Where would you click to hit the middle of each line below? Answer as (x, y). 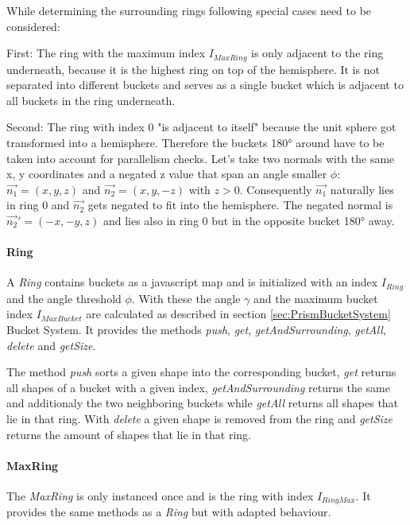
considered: (33, 26)
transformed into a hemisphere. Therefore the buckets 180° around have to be (195, 143)
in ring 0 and (38, 205)
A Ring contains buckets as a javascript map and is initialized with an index (192, 282)
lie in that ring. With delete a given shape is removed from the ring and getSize (200, 418)
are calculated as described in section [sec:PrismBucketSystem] (238, 314)
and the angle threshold (64, 298)
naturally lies (362, 189)
